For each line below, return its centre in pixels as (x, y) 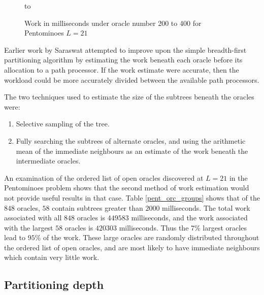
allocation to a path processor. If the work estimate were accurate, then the (122, 69)
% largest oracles (221, 227)
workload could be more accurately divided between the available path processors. (132, 79)
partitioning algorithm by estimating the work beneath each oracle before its (123, 60)
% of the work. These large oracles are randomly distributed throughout (147, 237)
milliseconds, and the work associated (189, 218)
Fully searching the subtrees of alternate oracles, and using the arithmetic (131, 140)
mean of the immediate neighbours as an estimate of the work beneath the (132, 151)
